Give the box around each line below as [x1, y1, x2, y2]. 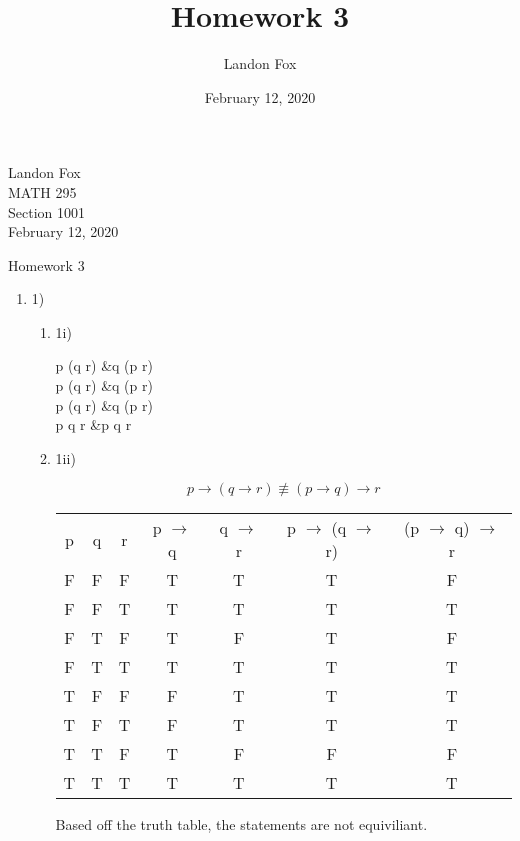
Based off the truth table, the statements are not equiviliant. [55, 814, 428, 835]
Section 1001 [8, 201, 85, 222]
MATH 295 [8, 181, 77, 202]
